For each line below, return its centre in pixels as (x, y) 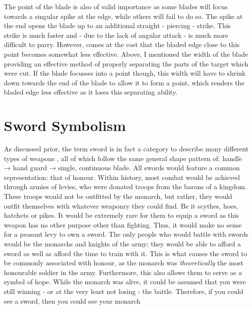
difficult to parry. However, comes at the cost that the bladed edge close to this (122, 44)
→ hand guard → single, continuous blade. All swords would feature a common (122, 168)
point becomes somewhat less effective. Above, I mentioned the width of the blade (126, 54)
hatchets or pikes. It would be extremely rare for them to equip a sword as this (121, 215)
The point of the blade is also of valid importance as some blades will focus (116, 6)
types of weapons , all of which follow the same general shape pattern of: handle (123, 158)
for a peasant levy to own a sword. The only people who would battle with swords (126, 234)
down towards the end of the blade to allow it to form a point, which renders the (124, 82)
